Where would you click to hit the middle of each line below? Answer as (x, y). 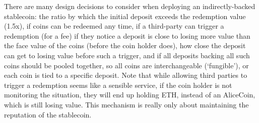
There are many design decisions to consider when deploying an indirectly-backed (130, 6)
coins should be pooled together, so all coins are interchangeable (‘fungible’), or (126, 65)
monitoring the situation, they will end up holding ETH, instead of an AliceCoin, (130, 95)
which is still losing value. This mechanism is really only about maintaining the (126, 104)
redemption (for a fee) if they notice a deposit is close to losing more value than (127, 35)
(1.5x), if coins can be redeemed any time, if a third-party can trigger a (114, 26)
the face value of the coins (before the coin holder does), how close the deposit (125, 45)
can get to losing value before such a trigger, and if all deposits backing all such (127, 55)
